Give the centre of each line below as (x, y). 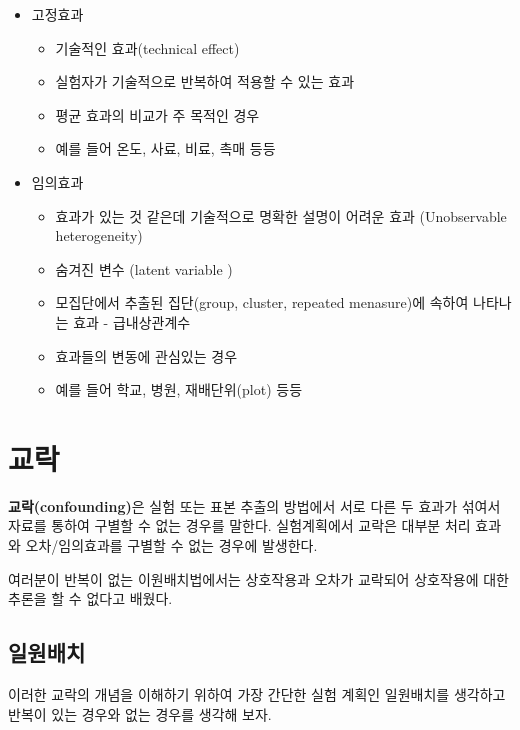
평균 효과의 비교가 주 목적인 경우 (157, 114)
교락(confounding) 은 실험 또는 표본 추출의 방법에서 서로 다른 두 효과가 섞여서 (254, 505)
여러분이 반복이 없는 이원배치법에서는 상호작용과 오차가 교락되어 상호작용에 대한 (258, 578)
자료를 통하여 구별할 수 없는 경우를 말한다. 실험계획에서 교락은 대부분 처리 (239, 525)
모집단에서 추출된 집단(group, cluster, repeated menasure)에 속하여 (262, 302)
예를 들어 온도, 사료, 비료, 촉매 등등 (165, 148)
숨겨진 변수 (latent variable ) (144, 268)
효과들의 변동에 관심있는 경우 (146, 355)
